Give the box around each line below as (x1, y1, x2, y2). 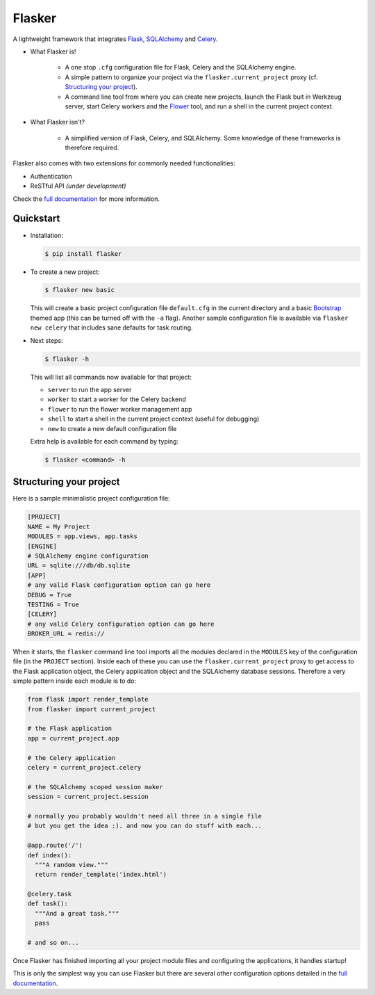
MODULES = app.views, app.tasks (27, 533, 138, 540)
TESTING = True (27, 600, 79, 608)
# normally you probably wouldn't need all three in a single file (27, 812, 262, 820)
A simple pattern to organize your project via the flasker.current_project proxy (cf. (65, 73, 318, 81)
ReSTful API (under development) (30, 181, 126, 191)
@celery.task (27, 890, 72, 898)
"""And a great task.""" (35, 909, 119, 917)
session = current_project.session (27, 793, 149, 801)
